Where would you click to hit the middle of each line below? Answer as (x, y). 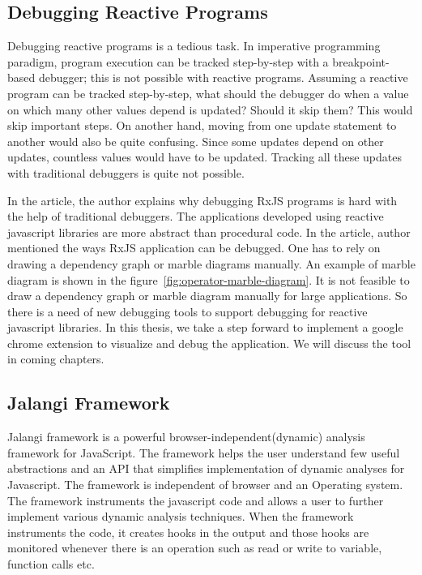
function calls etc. (51, 564)
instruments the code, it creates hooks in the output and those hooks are (188, 532)
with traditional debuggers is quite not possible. (126, 172)
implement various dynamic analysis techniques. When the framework (181, 516)
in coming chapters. (56, 359)
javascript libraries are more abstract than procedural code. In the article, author (209, 232)
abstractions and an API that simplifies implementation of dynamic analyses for (206, 468)
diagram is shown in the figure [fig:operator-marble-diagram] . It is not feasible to (209, 279)
